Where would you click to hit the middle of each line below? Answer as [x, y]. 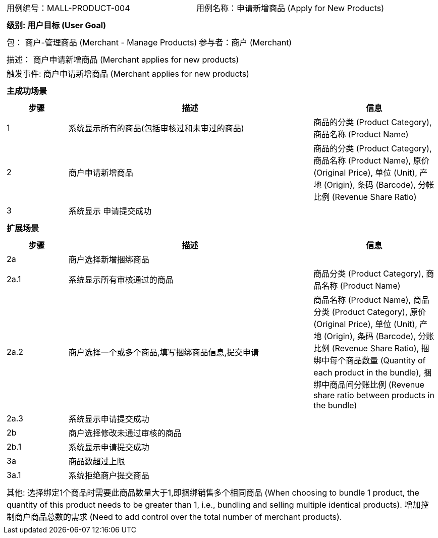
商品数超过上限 [97, 461]
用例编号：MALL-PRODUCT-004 [68, 8]
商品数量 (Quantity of [386, 360]
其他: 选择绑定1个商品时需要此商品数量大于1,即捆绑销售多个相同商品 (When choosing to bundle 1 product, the [213, 493]
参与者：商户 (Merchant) [245, 42]
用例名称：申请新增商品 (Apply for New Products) [290, 8]
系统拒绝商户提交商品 [109, 475]
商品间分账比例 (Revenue [377, 385]
